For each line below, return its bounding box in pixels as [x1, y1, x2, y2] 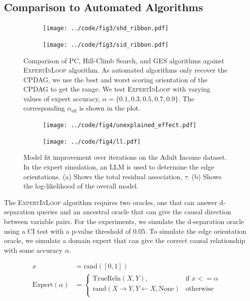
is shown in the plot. [79, 103, 140, 113]
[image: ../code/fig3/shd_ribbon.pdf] [43, 25, 169, 32]
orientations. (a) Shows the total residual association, [23, 171, 182, 181]
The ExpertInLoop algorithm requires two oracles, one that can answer [4, 197, 217, 207]
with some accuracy [4, 245, 63, 255]
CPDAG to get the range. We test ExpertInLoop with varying [23, 84, 211, 94]
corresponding [23, 103, 65, 113]
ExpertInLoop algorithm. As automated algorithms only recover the [23, 65, 228, 75]
